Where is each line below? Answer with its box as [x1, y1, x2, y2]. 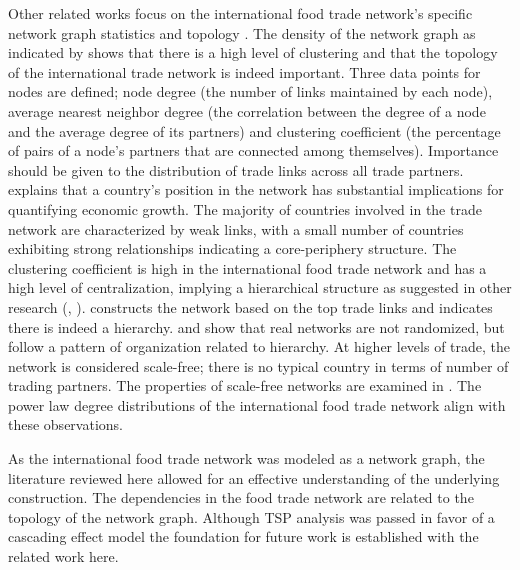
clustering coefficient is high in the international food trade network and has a [8, 257, 487, 278]
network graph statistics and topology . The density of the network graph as [8, 22, 476, 43]
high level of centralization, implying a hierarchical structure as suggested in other [8, 277, 512, 298]
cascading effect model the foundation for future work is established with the [8, 526, 479, 547]
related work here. [8, 546, 119, 567]
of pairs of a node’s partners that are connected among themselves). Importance [8, 140, 499, 161]
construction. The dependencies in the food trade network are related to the [8, 487, 474, 508]
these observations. [8, 414, 123, 435]
